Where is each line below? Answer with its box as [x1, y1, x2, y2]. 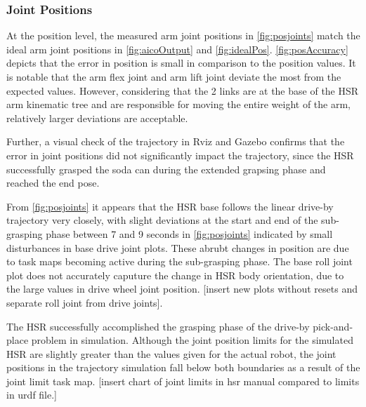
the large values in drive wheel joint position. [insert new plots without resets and [6, 281, 358, 296]
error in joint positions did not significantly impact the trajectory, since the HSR [6, 147, 354, 162]
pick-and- [313, 319, 353, 333]
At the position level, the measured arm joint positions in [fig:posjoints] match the [6, 28, 360, 43]
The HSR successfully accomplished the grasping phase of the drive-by [6, 319, 310, 333]
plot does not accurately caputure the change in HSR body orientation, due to [6, 267, 344, 282]
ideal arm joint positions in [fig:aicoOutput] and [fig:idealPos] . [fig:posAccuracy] [6, 41, 348, 56]
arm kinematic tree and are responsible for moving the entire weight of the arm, [6, 97, 351, 112]
